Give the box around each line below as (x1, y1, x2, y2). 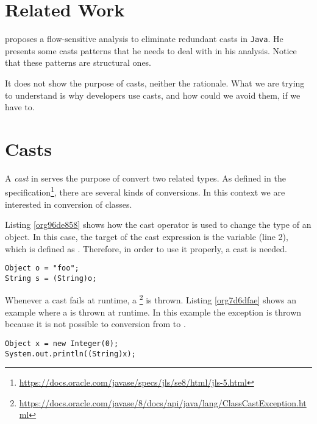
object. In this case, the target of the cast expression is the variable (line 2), (5, 230, 288, 242)
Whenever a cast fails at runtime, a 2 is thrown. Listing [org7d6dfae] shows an (5, 292, 296, 306)
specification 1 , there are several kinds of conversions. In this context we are (5, 184, 285, 199)
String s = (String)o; (5, 274, 97, 283)
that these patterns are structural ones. (5, 56, 152, 69)
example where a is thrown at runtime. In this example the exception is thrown (5, 305, 302, 318)
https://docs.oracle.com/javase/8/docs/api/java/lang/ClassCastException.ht (19, 396, 307, 409)
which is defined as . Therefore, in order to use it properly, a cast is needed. (5, 242, 287, 255)
